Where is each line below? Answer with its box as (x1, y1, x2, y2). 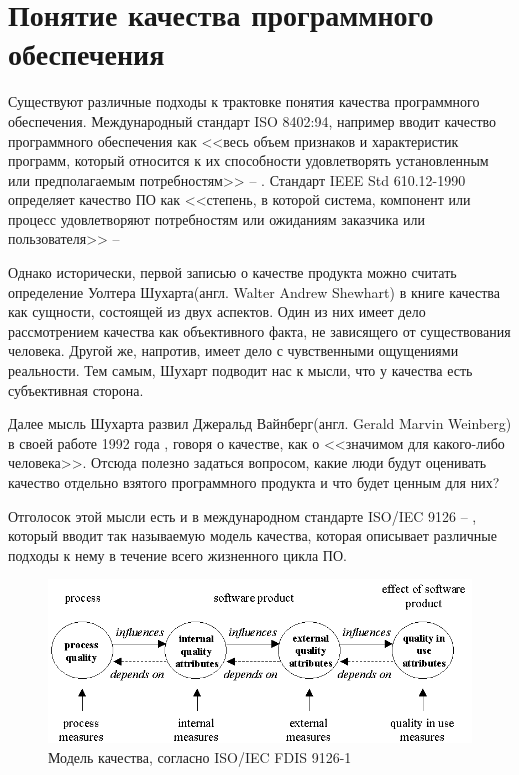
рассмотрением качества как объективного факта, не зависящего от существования (8, 320, 511, 341)
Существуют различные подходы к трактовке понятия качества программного (8, 91, 480, 112)
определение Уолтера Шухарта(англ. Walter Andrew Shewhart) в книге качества (8, 281, 500, 302)
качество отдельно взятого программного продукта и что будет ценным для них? (8, 472, 500, 492)
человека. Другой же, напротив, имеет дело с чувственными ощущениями (8, 340, 459, 361)
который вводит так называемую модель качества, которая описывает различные (8, 525, 497, 546)
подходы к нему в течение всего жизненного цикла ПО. (8, 544, 347, 565)
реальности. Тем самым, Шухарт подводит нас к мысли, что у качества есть (8, 360, 473, 381)
